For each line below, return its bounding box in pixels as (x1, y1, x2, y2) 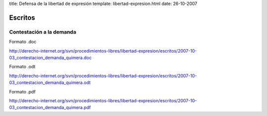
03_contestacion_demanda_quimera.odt (9, 80, 91, 86)
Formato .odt (9, 64, 36, 70)
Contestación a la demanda (9, 29, 77, 35)
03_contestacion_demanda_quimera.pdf (9, 105, 91, 111)
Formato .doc (9, 39, 37, 45)
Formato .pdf (9, 88, 36, 94)
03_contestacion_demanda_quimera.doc (9, 55, 92, 60)
